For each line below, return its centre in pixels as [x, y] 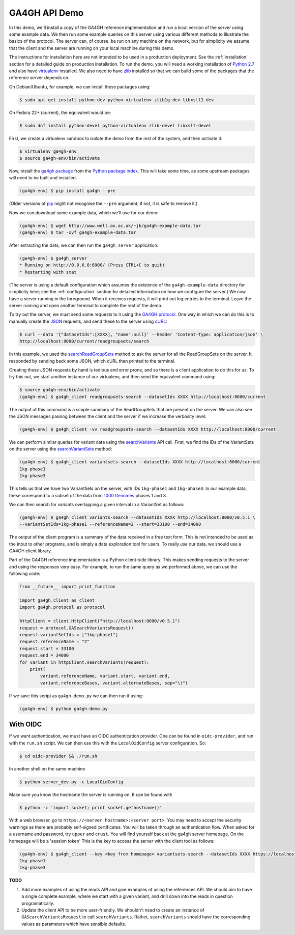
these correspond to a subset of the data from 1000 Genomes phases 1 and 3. [88, 495]
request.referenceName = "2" [55, 642]
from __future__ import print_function [67, 587]
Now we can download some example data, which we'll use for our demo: [84, 212]
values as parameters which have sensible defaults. [74, 924]
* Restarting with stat [48, 272]
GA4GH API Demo [46, 13]
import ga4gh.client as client [57, 600]
